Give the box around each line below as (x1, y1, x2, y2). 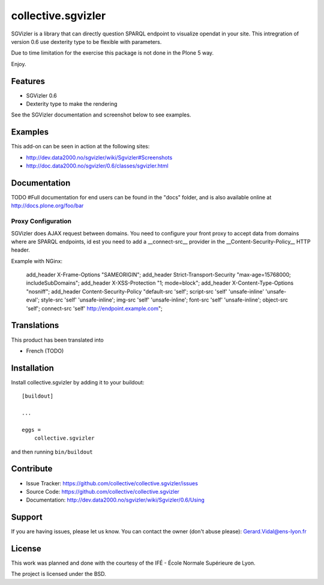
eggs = (22, 426, 41, 433)
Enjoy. (11, 60, 26, 67)
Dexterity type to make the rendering (26, 100, 118, 108)
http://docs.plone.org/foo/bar (11, 202, 84, 210)
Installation (11, 363, 54, 373)
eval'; (26, 296, 40, 303)
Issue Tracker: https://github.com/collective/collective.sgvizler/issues (26, 479, 198, 486)
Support (11, 512, 43, 523)
